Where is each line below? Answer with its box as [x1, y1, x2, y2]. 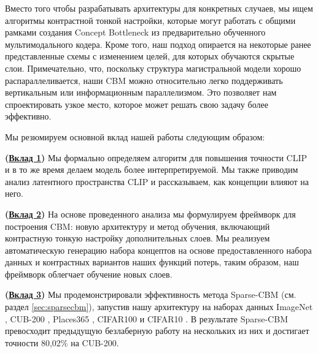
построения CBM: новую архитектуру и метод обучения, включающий [5, 219, 270, 232]
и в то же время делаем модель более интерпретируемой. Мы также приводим [5, 163, 298, 176]
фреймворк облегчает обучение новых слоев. [5, 267, 173, 280]
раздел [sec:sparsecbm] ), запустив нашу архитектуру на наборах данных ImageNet [5, 300, 313, 313]
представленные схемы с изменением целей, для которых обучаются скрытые [5, 50, 295, 63]
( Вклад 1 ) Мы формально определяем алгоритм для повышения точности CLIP [5, 151, 308, 164]
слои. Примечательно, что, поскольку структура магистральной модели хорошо [5, 61, 301, 74]
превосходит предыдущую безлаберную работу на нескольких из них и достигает [5, 324, 309, 337]
